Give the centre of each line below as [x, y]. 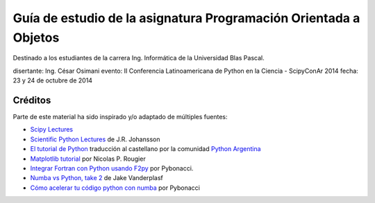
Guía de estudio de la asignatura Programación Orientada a [186, 18]
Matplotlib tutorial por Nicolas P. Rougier [88, 159]
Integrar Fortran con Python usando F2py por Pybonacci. [112, 168]
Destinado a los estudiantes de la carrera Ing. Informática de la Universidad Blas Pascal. [139, 58]
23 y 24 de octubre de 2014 [53, 80]
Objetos [36, 37]
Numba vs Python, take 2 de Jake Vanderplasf [97, 178]
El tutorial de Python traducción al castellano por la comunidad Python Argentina [145, 149]
